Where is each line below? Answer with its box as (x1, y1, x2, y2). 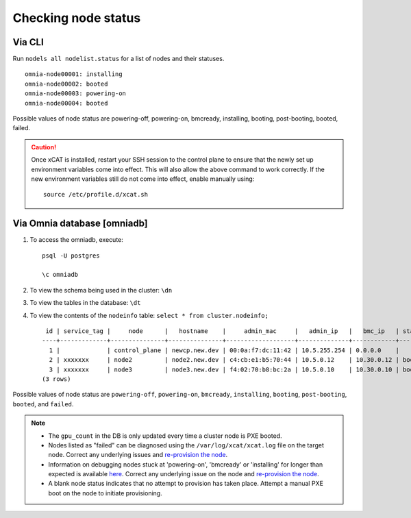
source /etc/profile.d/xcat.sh (43, 190, 149, 199)
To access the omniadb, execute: (29, 236, 123, 244)
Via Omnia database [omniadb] (12, 218, 149, 230)
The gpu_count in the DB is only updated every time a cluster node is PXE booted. (48, 432, 282, 440)
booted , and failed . (12, 399, 74, 408)
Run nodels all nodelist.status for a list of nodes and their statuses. (12, 55, 225, 63)
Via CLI (12, 36, 44, 48)
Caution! (31, 143, 57, 151)
